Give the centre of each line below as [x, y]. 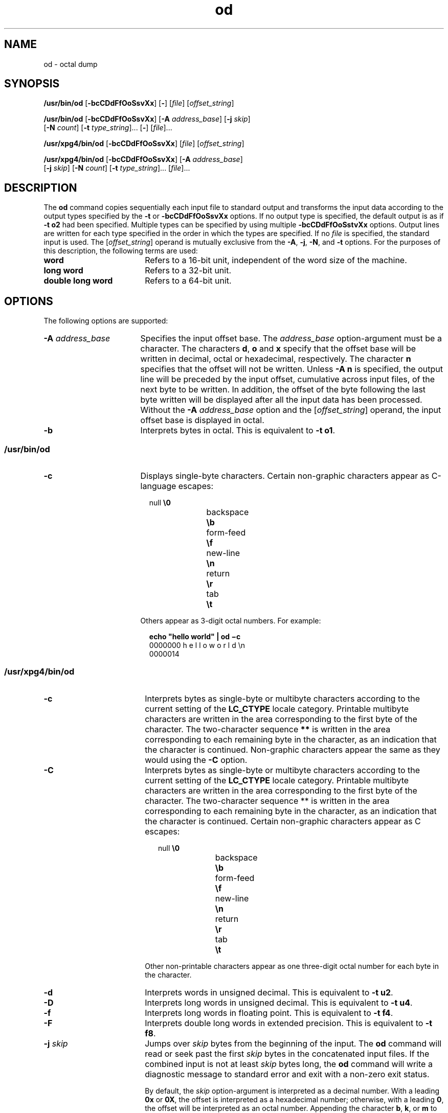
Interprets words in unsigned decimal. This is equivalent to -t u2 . [269, 992]
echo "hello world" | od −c [195, 636]
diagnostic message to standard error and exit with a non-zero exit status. [287, 1074]
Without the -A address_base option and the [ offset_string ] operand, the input [291, 410]
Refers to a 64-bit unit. [188, 281]
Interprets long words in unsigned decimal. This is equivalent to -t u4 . [279, 1002]
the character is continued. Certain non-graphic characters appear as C [283, 821]
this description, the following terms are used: [121, 251]
